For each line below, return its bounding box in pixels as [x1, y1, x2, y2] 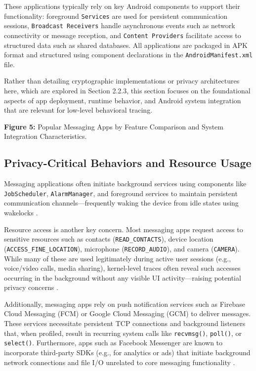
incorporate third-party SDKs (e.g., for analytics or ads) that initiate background [4, 347, 251, 357]
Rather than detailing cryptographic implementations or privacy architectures [4, 76, 240, 86]
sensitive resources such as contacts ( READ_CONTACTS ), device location [4, 234, 213, 244]
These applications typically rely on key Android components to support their [4, 1, 240, 11]
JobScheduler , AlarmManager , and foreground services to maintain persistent [4, 188, 238, 198]
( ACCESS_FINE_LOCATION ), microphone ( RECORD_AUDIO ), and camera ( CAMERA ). [4, 243, 240, 253]
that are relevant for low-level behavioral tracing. [4, 105, 153, 115]
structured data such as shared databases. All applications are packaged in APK [4, 40, 248, 50]
